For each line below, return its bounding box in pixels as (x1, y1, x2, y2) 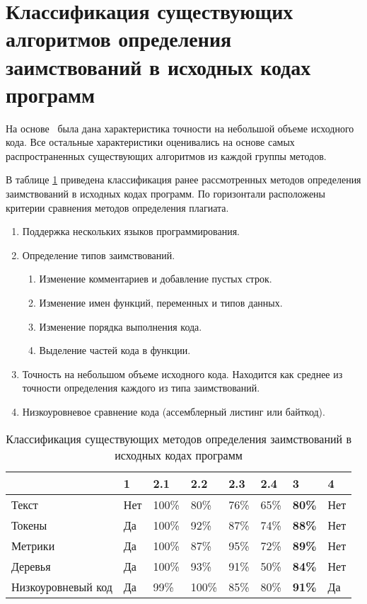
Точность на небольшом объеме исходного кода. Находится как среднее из (22, 366, 343, 381)
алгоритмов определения (6, 24, 232, 53)
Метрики (11, 537, 55, 554)
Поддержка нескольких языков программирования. (22, 224, 240, 239)
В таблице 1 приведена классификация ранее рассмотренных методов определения (6, 172, 361, 187)
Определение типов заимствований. (22, 247, 175, 262)
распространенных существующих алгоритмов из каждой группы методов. (6, 148, 327, 163)
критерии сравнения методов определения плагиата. (6, 200, 229, 215)
